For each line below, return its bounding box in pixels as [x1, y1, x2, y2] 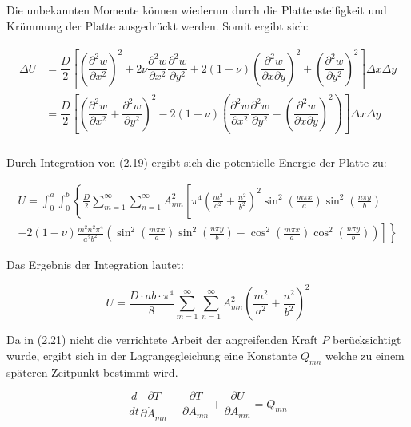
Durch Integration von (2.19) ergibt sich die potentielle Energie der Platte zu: [6, 154, 387, 171]
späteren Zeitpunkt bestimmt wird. [6, 363, 178, 380]
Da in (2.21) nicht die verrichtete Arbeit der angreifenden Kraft [6, 331, 318, 348]
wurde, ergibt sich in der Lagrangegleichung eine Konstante [6, 346, 297, 363]
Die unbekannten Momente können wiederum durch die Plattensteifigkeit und [6, 2, 387, 18]
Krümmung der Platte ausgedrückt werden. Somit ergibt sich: [6, 17, 309, 34]
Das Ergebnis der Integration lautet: [6, 256, 184, 273]
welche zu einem [325, 346, 405, 363]
